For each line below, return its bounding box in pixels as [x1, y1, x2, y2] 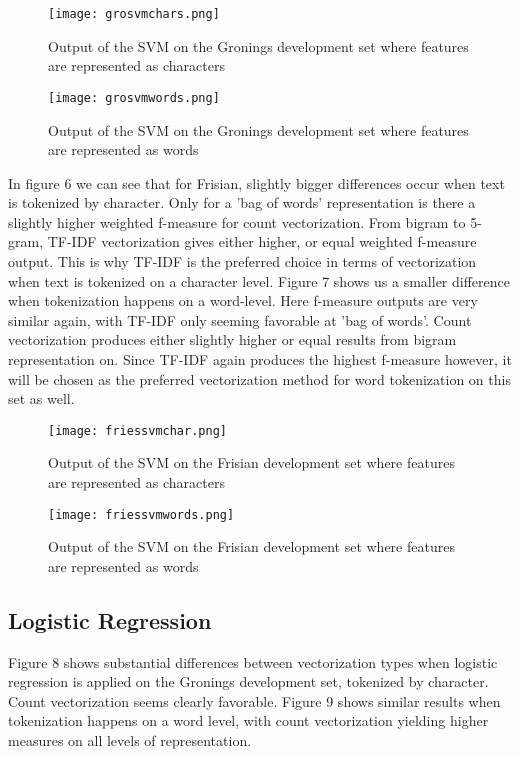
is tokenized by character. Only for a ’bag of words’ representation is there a [8, 192, 476, 213]
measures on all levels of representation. [8, 730, 252, 751]
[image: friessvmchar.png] [48, 423, 227, 438]
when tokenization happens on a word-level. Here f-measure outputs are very [8, 290, 478, 311]
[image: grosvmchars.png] [48, 7, 220, 21]
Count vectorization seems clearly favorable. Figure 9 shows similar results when [8, 690, 501, 711]
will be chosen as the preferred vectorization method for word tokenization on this [8, 368, 511, 389]
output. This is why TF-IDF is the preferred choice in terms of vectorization [8, 251, 477, 272]
